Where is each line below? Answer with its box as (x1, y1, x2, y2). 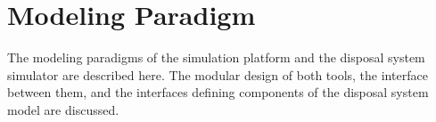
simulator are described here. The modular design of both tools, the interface (7, 65, 428, 84)
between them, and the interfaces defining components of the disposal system (7, 83, 429, 102)
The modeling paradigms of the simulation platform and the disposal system (7, 48, 425, 67)
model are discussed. (7, 100, 119, 118)
